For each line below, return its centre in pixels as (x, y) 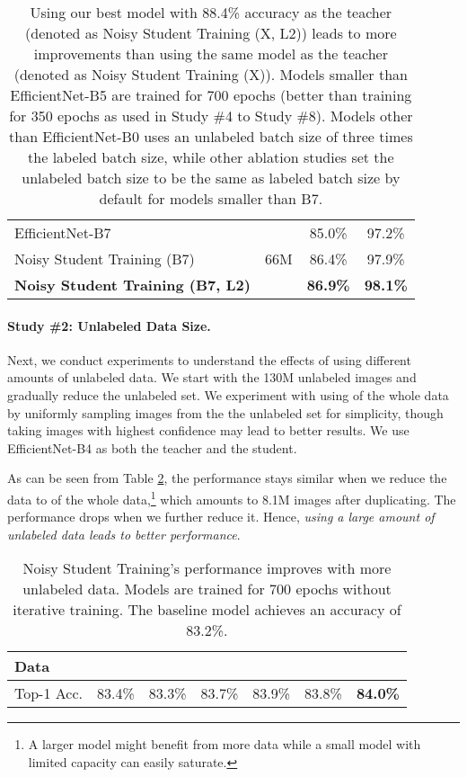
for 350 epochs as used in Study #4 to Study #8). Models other (211, 116)
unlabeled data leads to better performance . (124, 534)
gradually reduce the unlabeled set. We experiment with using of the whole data (228, 394)
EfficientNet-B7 (63, 232)
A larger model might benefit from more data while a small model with (225, 744)
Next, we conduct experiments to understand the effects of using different (209, 359)
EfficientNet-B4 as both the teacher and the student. (152, 447)
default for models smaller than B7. (211, 198)
